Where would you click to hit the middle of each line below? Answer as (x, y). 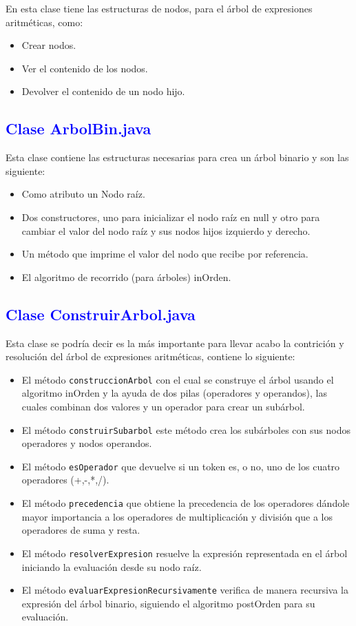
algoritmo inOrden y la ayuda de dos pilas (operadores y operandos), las (174, 393)
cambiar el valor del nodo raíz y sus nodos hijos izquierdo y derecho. (166, 230)
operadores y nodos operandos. (87, 443)
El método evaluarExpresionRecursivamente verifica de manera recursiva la (185, 590)
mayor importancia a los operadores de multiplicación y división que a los (177, 516)
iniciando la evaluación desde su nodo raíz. (112, 566)
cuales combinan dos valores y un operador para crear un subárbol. (163, 406)
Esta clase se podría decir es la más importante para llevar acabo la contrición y (175, 343)
